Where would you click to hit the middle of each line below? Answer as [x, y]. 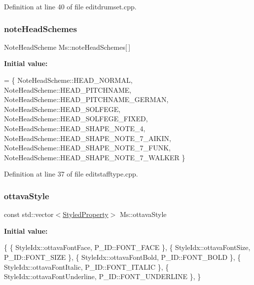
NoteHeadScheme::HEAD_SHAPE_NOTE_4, [75, 128]
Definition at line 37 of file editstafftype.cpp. [71, 174]
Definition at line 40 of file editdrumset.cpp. [70, 6]
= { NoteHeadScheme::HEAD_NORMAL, [68, 80]
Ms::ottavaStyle [143, 214]
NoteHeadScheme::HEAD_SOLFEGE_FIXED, [76, 119]
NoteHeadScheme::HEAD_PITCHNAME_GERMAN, [86, 99]
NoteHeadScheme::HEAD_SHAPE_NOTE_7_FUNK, [87, 148]
